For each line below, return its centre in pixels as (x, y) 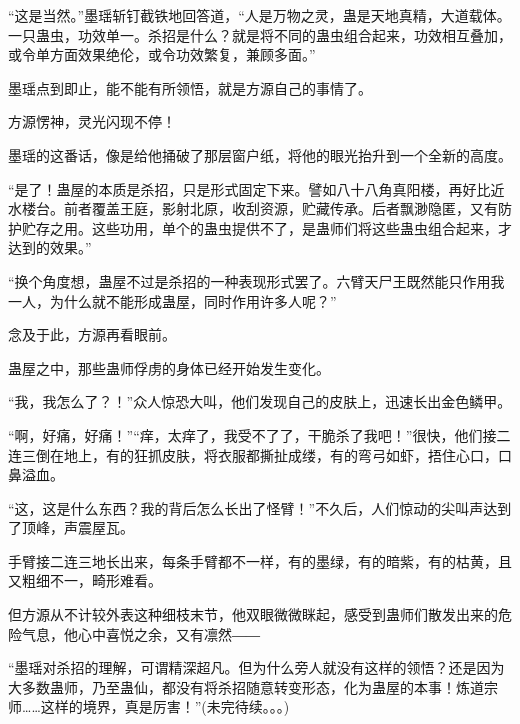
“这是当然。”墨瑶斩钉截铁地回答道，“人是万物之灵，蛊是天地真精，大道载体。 (259, 15)
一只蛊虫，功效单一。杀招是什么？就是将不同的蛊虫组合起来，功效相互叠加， (260, 34)
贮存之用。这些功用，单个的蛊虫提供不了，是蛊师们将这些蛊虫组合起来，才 (266, 227)
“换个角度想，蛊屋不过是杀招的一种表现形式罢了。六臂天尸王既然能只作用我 (256, 280)
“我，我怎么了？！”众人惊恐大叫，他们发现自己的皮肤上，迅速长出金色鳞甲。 (260, 401)
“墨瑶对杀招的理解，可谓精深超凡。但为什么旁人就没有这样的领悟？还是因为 (256, 667)
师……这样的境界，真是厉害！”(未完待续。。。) (149, 706)
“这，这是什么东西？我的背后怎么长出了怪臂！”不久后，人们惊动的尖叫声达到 (260, 507)
